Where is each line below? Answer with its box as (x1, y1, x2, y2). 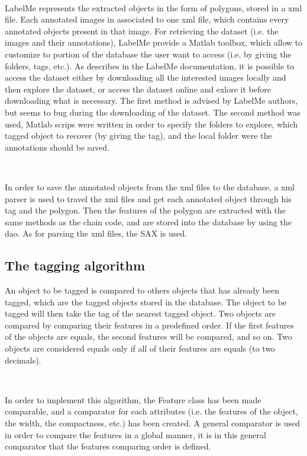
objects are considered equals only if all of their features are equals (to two (5, 342, 276, 355)
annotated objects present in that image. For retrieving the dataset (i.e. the (5, 24, 279, 37)
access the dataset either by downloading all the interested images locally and (5, 71, 286, 84)
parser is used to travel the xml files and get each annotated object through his (5, 192, 292, 205)
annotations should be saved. (5, 141, 109, 153)
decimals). (5, 353, 41, 366)
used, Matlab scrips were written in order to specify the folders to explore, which (5, 117, 298, 130)
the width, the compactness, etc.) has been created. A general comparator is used (5, 417, 300, 429)
